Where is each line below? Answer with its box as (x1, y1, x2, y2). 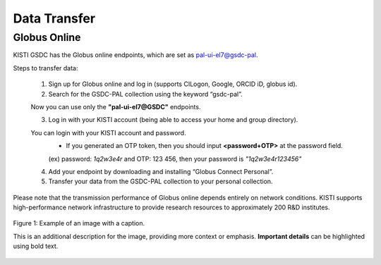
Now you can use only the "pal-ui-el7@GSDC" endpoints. (30, 102, 201, 111)
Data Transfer (13, 11, 95, 26)
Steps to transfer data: (13, 63, 78, 72)
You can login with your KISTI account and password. (30, 128, 186, 137)
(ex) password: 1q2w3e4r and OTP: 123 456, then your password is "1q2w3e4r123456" (48, 154, 302, 163)
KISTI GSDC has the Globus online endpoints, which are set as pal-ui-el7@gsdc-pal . (13, 51, 258, 59)
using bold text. (13, 242, 59, 250)
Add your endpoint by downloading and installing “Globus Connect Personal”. (48, 167, 274, 175)
